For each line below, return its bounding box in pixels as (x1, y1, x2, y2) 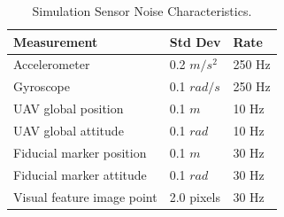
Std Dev (169, 32, 221, 50)
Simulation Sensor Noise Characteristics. (32, 2, 252, 19)
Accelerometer (13, 55, 90, 74)
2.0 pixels (169, 187, 220, 205)
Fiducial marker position (13, 143, 147, 161)
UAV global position (13, 99, 124, 118)
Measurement (13, 32, 98, 50)
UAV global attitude (13, 120, 124, 139)
